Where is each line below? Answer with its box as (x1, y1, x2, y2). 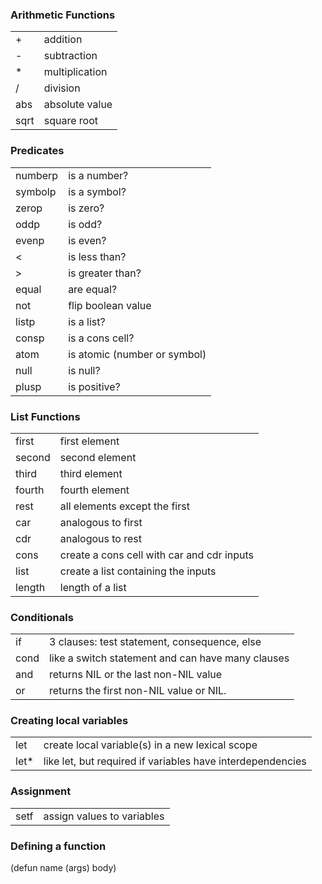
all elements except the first (59, 499, 190, 513)
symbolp (15, 184, 57, 198)
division (43, 81, 81, 95)
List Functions (10, 409, 81, 423)
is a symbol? (68, 184, 127, 198)
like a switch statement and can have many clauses (48, 651, 290, 665)
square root (43, 114, 98, 128)
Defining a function (10, 839, 107, 853)
